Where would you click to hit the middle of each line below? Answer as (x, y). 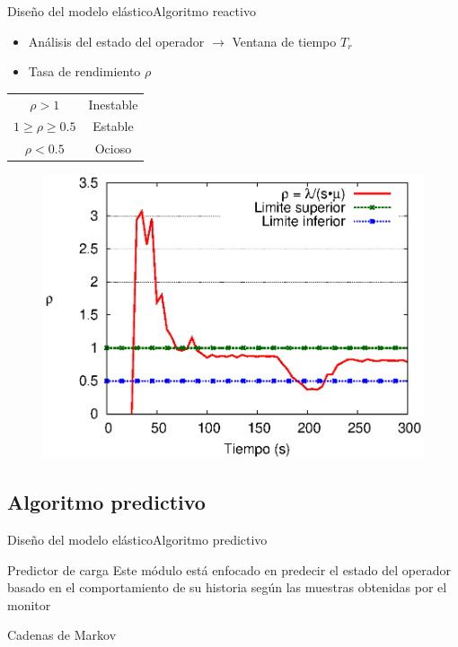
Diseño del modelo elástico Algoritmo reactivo (132, 11)
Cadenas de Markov (62, 635)
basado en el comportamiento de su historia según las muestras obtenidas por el (227, 587)
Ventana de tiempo (284, 41)
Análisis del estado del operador (116, 41)
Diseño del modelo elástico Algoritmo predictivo (137, 540)
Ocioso (113, 149)
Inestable (113, 104)
